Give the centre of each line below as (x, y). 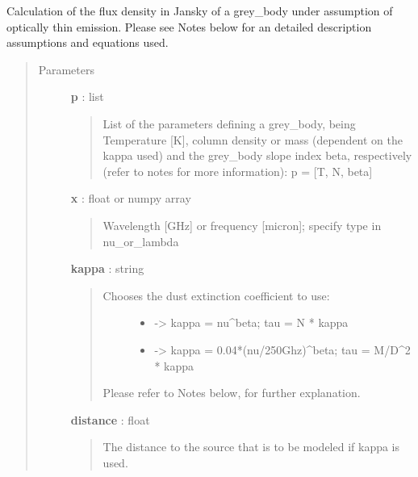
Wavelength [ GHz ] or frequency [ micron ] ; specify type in (242, 225)
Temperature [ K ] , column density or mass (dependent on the (253, 139)
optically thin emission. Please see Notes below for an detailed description (189, 26)
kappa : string (107, 268)
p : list (87, 96)
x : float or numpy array (131, 198)
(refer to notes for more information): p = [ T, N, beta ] (238, 171)
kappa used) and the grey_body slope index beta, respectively (257, 155)
